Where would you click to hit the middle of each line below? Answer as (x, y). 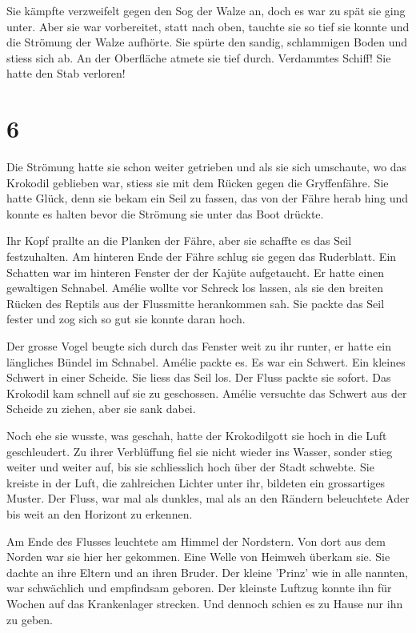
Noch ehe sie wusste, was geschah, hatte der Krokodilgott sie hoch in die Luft (197, 435)
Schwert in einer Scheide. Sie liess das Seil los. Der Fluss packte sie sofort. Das (199, 377)
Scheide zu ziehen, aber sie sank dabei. (101, 409)
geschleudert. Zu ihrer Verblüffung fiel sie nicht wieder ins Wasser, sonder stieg (200, 451)
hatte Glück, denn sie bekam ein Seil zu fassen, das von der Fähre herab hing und (208, 198)
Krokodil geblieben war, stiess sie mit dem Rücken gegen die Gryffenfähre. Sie (198, 182)
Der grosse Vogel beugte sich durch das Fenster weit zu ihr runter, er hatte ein (199, 346)
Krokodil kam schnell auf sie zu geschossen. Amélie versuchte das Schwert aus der (207, 393)
